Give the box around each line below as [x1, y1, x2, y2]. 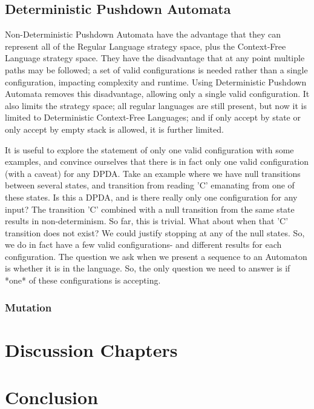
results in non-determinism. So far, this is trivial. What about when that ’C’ [5, 214, 289, 227]
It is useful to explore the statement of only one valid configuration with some [5, 143, 294, 156]
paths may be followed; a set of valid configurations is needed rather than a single [5, 63, 308, 76]
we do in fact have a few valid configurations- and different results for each [5, 238, 282, 251]
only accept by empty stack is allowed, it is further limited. [5, 122, 224, 135]
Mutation [5, 299, 52, 314]
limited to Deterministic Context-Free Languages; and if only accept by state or [5, 111, 301, 124]
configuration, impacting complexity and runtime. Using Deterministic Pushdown [5, 75, 307, 88]
